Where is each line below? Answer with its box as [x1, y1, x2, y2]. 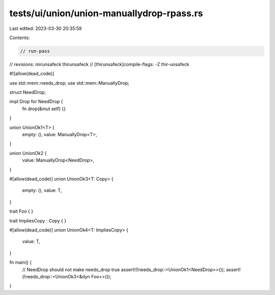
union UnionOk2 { [9, 150, 47, 156]
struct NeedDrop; [9, 89, 46, 95]
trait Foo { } [9, 208, 33, 214]
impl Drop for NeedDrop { [9, 99, 63, 105]
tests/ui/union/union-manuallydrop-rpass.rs [9, 8, 203, 19]
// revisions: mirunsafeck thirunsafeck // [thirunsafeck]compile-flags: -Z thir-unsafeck [9, 61, 189, 67]
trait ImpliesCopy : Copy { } [9, 217, 66, 223]
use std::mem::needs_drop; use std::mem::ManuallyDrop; [9, 80, 129, 86]
